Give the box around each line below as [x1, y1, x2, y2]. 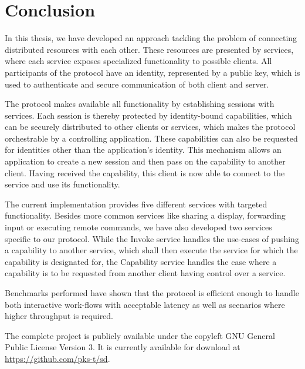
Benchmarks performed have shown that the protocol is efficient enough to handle [5, 287, 299, 298]
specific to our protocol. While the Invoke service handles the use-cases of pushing [5, 232, 299, 244]
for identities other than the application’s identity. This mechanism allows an [5, 143, 282, 156]
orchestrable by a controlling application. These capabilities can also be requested [5, 132, 298, 144]
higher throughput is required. [5, 310, 114, 322]
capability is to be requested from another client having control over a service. [5, 267, 286, 279]
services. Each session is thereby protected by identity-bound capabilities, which [5, 109, 292, 121]
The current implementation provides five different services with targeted [5, 197, 267, 210]
